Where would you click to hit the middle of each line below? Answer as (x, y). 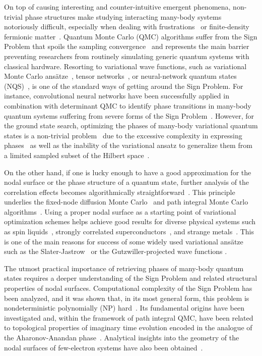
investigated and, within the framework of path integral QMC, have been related (129, 317)
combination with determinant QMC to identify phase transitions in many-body (128, 105)
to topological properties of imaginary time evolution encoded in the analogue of (128, 327)
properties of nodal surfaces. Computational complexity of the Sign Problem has (128, 288)
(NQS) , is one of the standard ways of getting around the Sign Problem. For (124, 86)
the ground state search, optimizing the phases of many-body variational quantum (131, 125)
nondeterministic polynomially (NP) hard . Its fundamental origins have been (124, 308)
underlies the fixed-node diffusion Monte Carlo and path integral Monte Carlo (126, 202)
